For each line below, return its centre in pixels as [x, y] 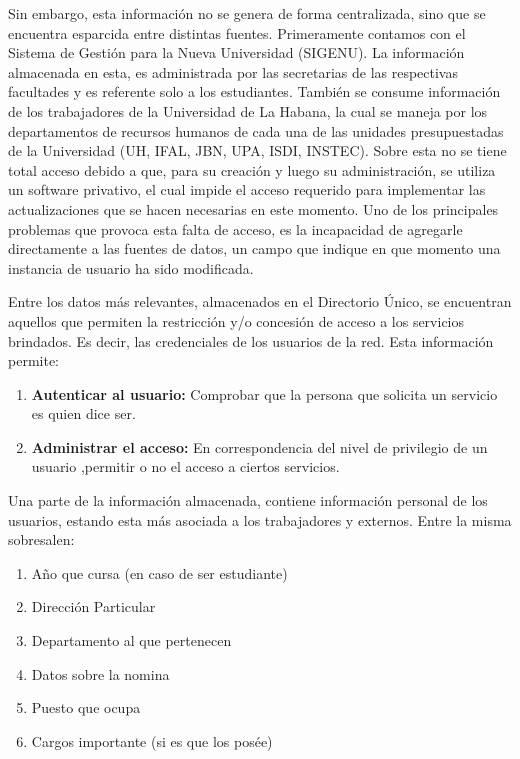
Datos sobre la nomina [100, 673]
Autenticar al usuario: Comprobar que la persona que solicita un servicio [264, 393]
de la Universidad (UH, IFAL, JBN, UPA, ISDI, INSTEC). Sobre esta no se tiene [257, 150]
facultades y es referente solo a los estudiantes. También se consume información [254, 91]
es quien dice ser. [83, 413]
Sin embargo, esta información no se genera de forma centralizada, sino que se [247, 13]
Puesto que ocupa [86, 707]
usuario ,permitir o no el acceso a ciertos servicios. [185, 466]
